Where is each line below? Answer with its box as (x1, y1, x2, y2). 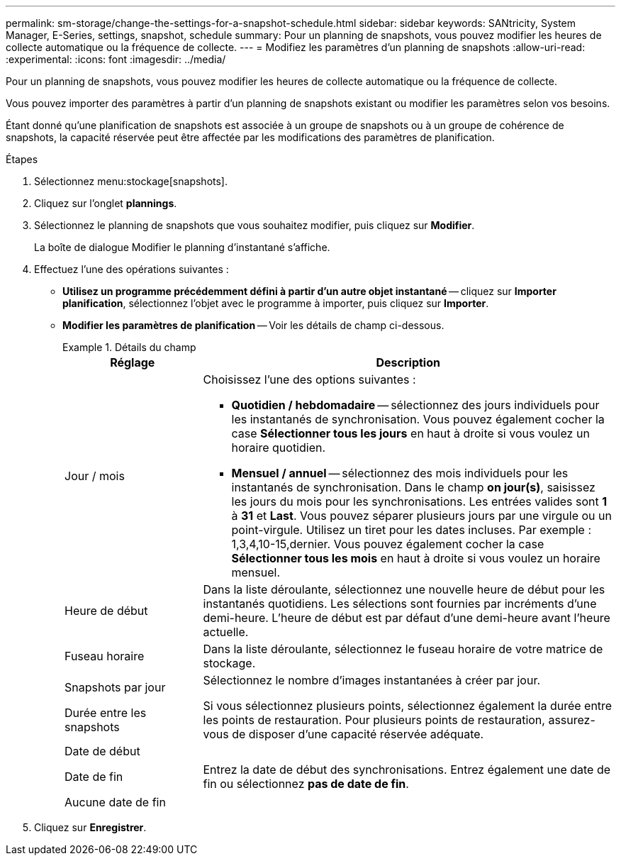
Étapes (6, 153, 38, 165)
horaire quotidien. (231, 440, 326, 455)
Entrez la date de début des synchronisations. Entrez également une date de (203, 762, 611, 777)
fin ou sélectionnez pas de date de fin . (203, 777, 409, 791)
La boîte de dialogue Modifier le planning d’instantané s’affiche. (34, 241, 330, 253)
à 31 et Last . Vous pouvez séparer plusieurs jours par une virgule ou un (231, 509, 612, 523)
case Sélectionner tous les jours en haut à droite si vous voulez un (231, 426, 590, 440)
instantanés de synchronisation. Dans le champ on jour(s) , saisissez (231, 480, 595, 494)
